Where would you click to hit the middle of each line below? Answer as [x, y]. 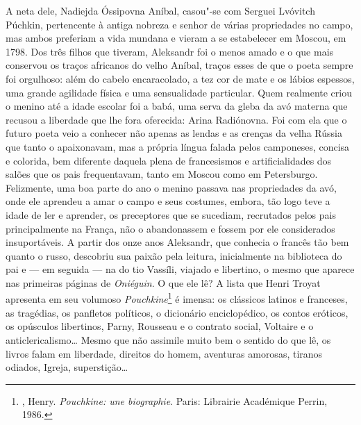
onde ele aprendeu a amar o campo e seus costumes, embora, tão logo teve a [168, 201]
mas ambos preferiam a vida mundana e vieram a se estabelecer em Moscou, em [176, 38]
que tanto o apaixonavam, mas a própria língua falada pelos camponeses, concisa [178, 146]
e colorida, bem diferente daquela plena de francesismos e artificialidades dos [169, 160]
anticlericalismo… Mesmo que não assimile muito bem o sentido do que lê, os [168, 339]
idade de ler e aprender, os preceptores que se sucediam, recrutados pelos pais [171, 214]
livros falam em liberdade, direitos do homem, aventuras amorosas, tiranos [164, 353]
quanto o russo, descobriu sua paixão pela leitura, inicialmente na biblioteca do [174, 255]
